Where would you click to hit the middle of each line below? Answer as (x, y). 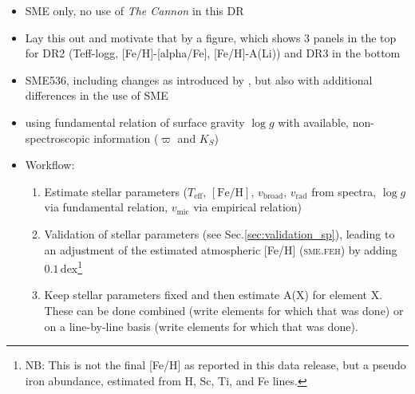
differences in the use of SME (97, 95)
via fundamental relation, (106, 207)
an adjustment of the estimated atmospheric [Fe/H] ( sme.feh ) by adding (221, 249)
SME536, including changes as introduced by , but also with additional (199, 79)
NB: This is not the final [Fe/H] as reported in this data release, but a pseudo (215, 365)
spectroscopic (57, 138)
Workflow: (50, 165)
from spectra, (344, 191)
